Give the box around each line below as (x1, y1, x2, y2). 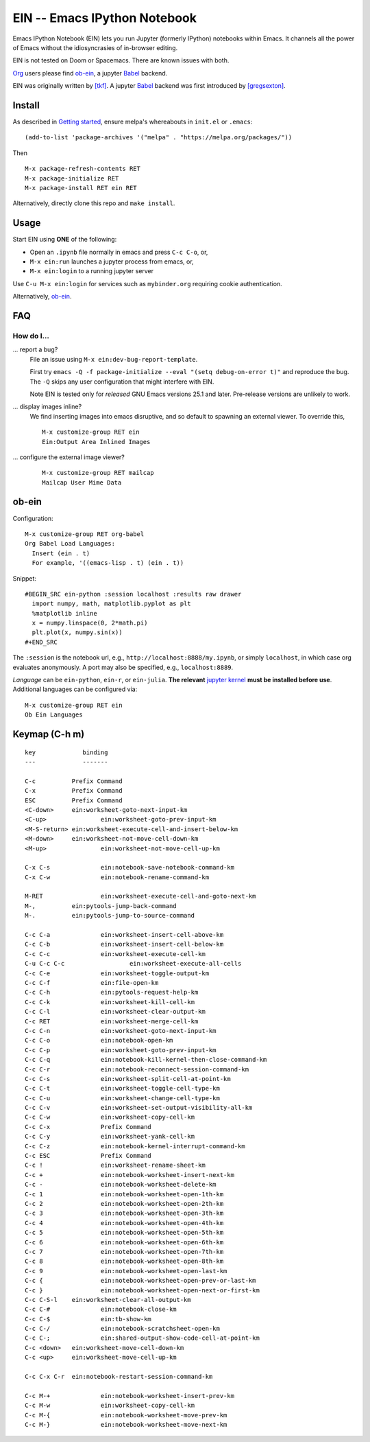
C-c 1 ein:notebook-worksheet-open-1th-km (25, 1190, 224, 1198)
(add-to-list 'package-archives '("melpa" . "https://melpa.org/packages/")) (25, 134, 293, 141)
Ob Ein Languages (25, 711, 83, 719)
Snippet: (12, 574, 37, 583)
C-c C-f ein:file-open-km (25, 979, 159, 986)
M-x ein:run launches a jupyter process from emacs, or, (29, 257, 195, 266)
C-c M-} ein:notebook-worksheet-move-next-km (25, 1421, 227, 1428)
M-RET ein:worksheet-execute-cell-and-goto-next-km (25, 892, 256, 900)
